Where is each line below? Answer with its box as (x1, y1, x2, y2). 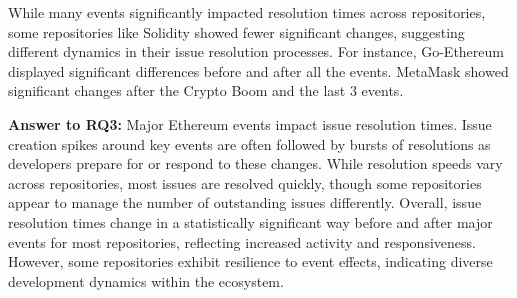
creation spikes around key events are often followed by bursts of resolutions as (8, 133, 491, 154)
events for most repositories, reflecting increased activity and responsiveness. (8, 231, 476, 252)
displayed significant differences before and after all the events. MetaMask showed (8, 60, 509, 81)
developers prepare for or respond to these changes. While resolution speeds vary (8, 153, 503, 174)
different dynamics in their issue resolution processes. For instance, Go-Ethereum (8, 41, 504, 62)
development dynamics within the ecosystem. (8, 270, 284, 291)
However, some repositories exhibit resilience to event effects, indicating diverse (8, 251, 493, 272)
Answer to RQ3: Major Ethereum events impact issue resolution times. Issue (8, 113, 492, 134)
